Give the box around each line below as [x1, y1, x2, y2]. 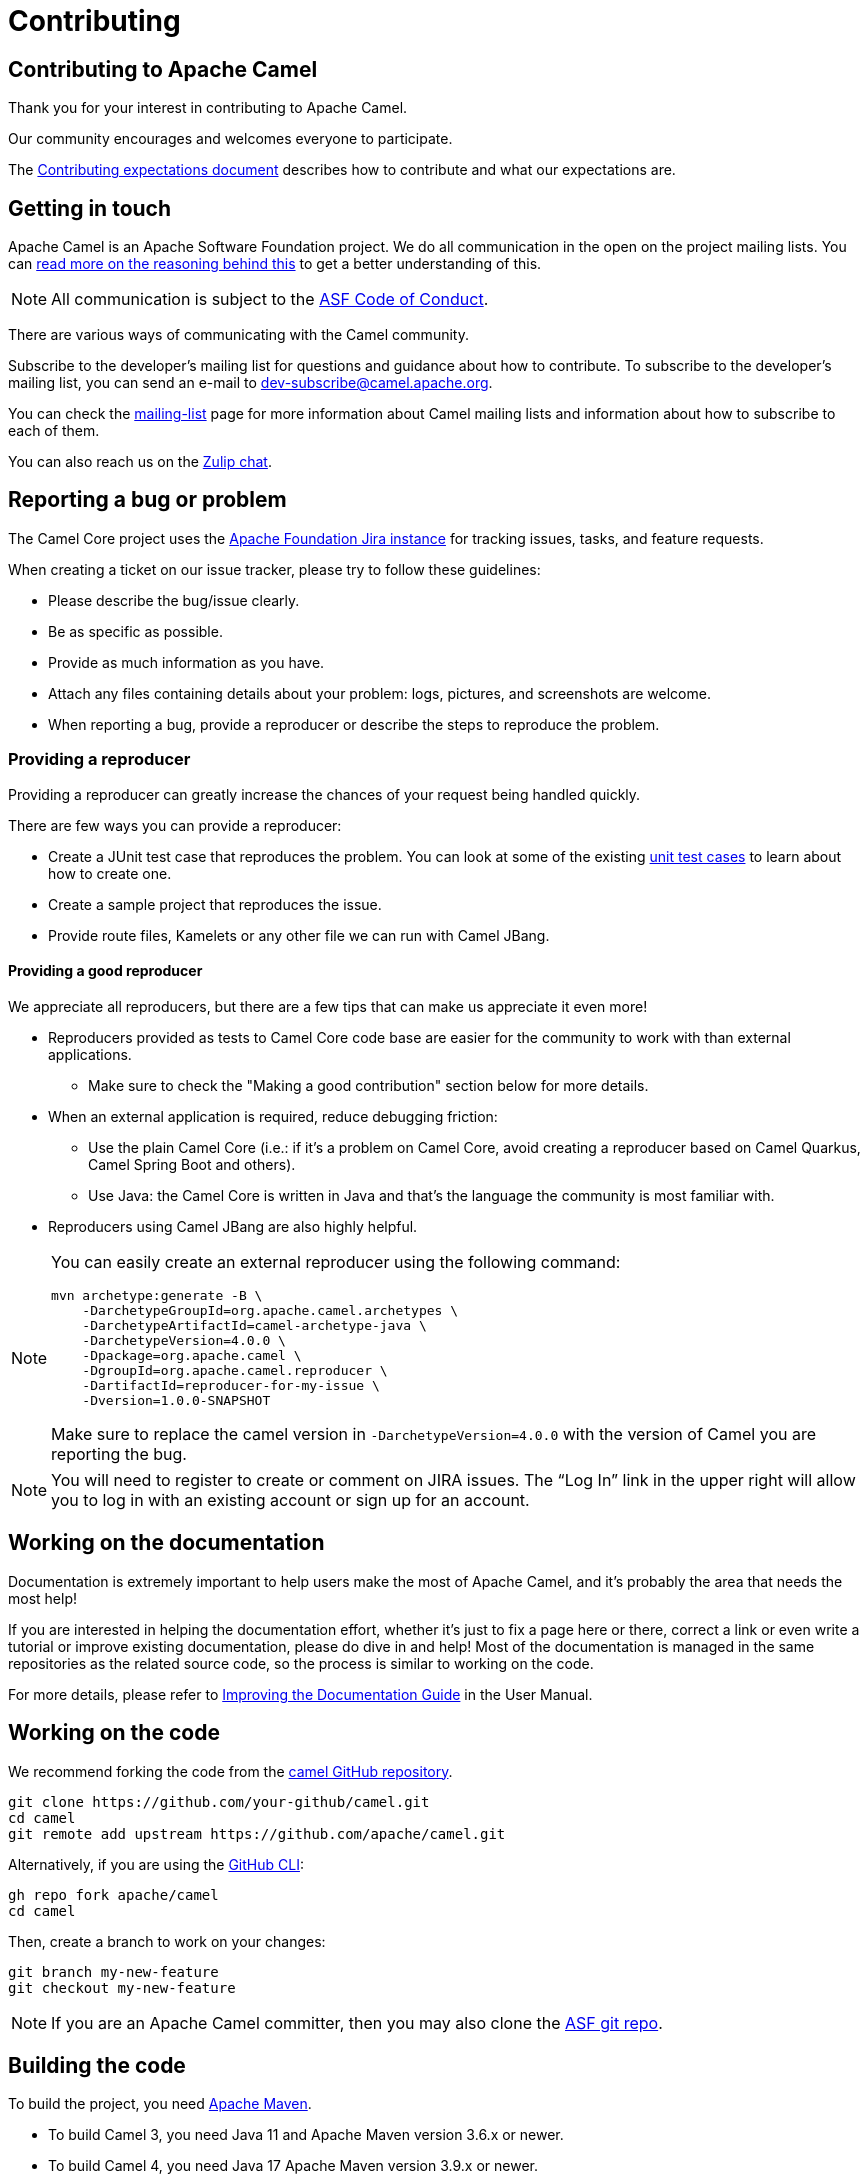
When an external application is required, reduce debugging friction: [48, 1107, 498, 1125]
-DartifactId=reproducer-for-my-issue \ [82, 1377, 380, 1393]
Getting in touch [8, 195, 172, 221]
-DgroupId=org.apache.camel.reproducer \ [82, 1362, 388, 1378]
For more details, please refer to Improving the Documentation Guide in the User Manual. [8, 1685, 593, 1703]
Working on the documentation [8, 1530, 325, 1556]
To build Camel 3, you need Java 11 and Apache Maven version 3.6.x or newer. [48, 2126, 564, 2144]
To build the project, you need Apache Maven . [8, 2095, 312, 2113]
